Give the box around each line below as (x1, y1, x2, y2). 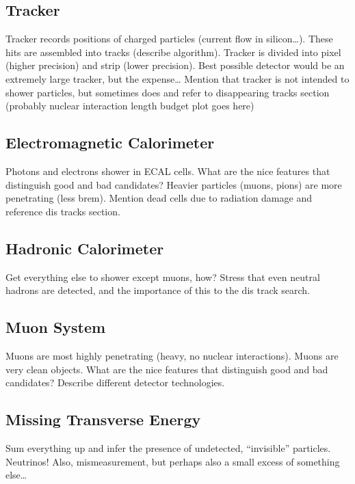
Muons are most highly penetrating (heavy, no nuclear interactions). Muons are (5, 348, 339, 362)
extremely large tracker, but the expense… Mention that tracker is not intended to (5, 71, 350, 85)
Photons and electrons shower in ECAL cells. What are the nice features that (5, 163, 330, 178)
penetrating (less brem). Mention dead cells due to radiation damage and (5, 191, 312, 205)
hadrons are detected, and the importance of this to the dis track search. (5, 283, 310, 297)
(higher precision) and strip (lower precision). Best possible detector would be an (5, 58, 345, 72)
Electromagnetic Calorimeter (5, 132, 215, 153)
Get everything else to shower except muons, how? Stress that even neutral (5, 269, 320, 284)
